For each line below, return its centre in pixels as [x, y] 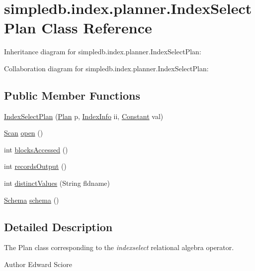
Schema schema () [32, 200]
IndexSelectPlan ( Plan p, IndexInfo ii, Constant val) [84, 116]
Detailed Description [58, 226]
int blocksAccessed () [36, 149]
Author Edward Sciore [38, 264]
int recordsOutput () [35, 166]
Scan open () [24, 133]
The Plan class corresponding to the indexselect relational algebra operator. [119, 247]
